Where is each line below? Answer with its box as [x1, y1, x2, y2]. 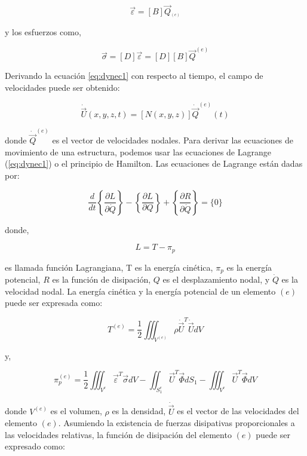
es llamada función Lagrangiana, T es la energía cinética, [5, 261, 213, 273]
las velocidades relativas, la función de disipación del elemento [5, 428, 232, 440]
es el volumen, [50, 405, 102, 417]
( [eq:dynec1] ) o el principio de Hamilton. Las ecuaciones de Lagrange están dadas [5, 157, 303, 170]
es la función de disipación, [52, 273, 151, 286]
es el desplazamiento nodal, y [162, 273, 270, 286]
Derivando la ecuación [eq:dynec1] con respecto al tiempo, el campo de [5, 69, 263, 82]
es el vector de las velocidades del [177, 405, 299, 417]
